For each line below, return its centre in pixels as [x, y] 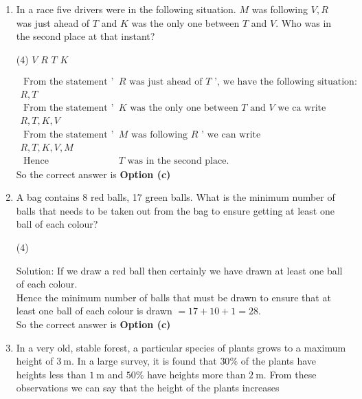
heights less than [51, 374]
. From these [290, 374]
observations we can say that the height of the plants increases [148, 388]
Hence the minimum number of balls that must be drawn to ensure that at [173, 297]
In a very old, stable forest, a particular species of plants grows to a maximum [181, 347]
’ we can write [231, 134]
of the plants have [279, 361]
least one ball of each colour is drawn [94, 311]
